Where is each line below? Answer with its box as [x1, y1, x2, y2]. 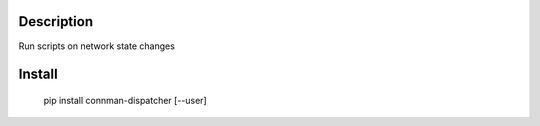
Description [18, 13, 94, 30]
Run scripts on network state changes [18, 40, 175, 52]
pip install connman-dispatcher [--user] [43, 94, 207, 106]
